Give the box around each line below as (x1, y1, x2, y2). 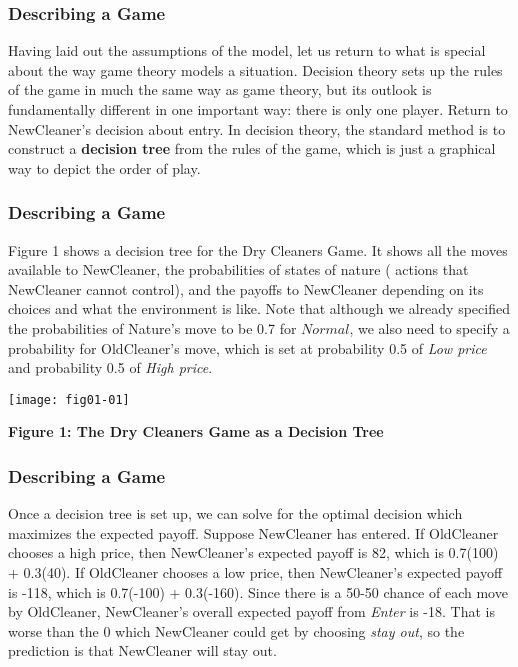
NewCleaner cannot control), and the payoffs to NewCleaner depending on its (8, 278, 484, 299)
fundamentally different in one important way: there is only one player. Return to (8, 99, 508, 119)
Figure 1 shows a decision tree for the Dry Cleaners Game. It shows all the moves (8, 239, 508, 260)
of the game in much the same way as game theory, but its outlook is (8, 79, 432, 100)
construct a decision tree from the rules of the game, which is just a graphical (8, 138, 496, 159)
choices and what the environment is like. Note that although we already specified (8, 298, 510, 319)
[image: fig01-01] (8, 392, 130, 407)
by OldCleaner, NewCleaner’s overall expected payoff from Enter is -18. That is (8, 601, 495, 622)
